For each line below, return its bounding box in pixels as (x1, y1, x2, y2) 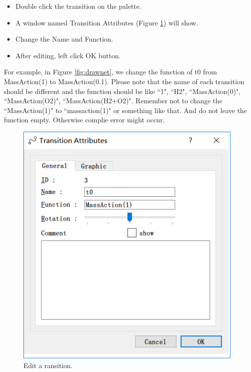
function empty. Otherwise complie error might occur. (4, 115, 165, 125)
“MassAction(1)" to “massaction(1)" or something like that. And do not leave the (4, 105, 247, 115)
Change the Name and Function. (15, 34, 113, 44)
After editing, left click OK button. (15, 50, 121, 60)
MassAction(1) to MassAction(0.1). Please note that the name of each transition (4, 76, 245, 86)
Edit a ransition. (23, 360, 73, 370)
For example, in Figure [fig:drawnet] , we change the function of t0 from (4, 67, 217, 77)
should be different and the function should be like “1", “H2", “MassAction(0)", (4, 86, 241, 96)
